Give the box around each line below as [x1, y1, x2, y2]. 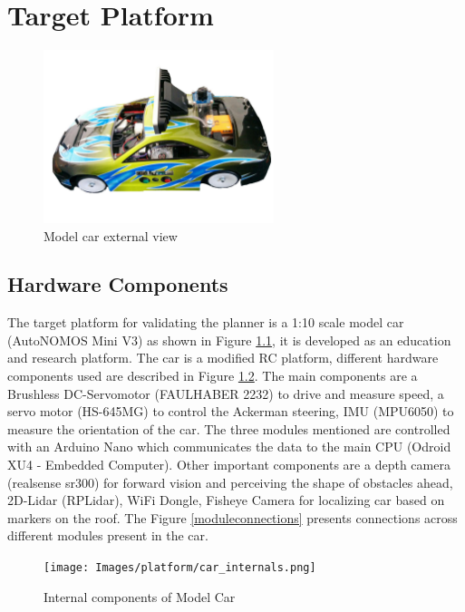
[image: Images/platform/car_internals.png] [44, 561, 316, 575]
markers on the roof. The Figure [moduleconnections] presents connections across [7, 508, 458, 527]
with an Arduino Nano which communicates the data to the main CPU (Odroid [7, 437, 451, 456]
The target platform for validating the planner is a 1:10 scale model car [7, 313, 404, 332]
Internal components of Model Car [44, 587, 236, 606]
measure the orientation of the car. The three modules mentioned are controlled [7, 419, 450, 438]
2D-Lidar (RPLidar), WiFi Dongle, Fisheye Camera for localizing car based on [7, 491, 445, 510]
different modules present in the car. [7, 526, 208, 545]
